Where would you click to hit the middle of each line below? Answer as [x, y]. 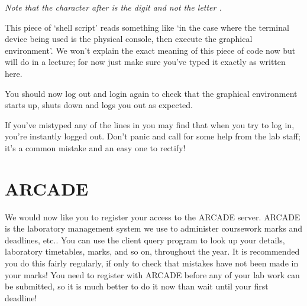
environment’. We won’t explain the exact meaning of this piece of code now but [150, 50]
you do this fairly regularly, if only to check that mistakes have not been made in [152, 263]
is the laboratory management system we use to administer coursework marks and [154, 228]
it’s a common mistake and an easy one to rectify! [95, 147]
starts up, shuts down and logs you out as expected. [99, 105]
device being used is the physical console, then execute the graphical [129, 39]
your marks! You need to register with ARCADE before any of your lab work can [152, 274]
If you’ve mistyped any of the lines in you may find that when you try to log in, [150, 124]
